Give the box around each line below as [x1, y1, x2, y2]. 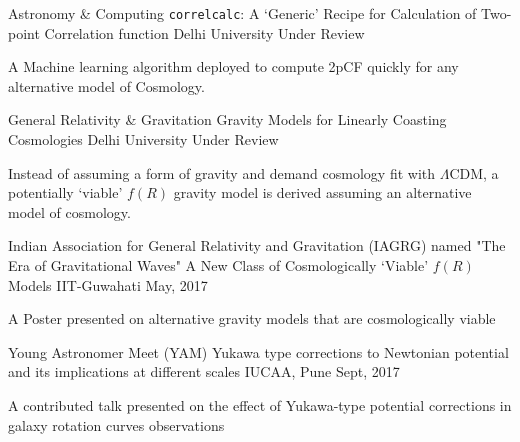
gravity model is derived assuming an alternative [173, 182, 472, 203]
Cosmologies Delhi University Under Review [8, 129, 279, 150]
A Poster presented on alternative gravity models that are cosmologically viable [8, 308, 496, 329]
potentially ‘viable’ [8, 182, 123, 203]
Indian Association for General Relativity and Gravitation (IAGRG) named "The [8, 235, 506, 256]
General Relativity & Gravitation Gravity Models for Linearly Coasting [8, 109, 447, 130]
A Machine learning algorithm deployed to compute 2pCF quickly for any [8, 56, 459, 77]
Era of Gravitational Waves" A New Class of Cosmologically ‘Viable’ [8, 255, 429, 275]
